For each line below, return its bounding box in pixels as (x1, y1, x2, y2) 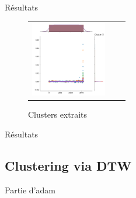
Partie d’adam (5, 183, 55, 196)
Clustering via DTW (5, 156, 132, 174)
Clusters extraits (28, 108, 88, 121)
